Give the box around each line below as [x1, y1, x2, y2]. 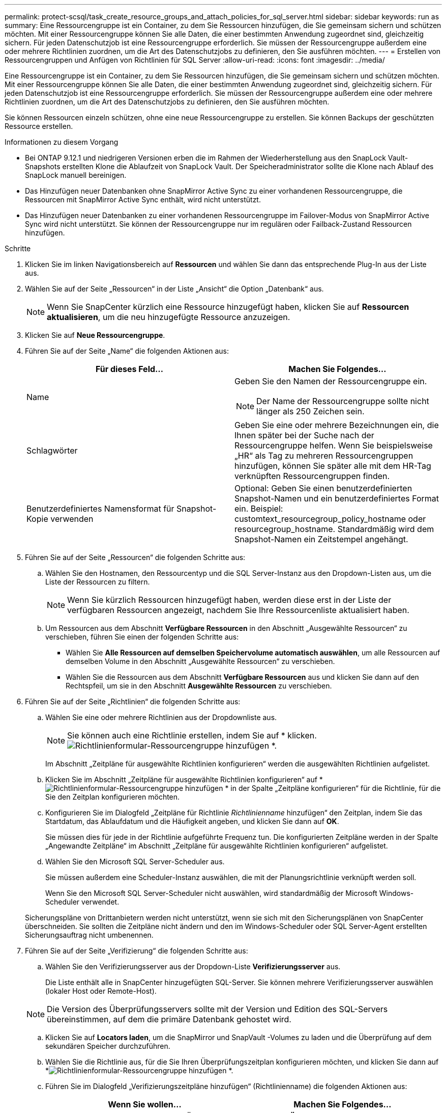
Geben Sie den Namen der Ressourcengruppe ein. [234, 376, 427, 386]
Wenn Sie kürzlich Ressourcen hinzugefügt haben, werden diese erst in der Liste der [67, 595, 392, 605]
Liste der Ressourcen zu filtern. [45, 577, 150, 586]
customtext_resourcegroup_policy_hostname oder [234, 514, 426, 524]
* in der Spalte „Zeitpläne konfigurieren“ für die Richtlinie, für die [225, 784, 441, 792]
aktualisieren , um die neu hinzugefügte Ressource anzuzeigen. [47, 312, 290, 322]
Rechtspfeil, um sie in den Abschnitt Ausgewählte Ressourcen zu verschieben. [66, 681, 332, 690]
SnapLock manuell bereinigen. [25, 171, 127, 179]
